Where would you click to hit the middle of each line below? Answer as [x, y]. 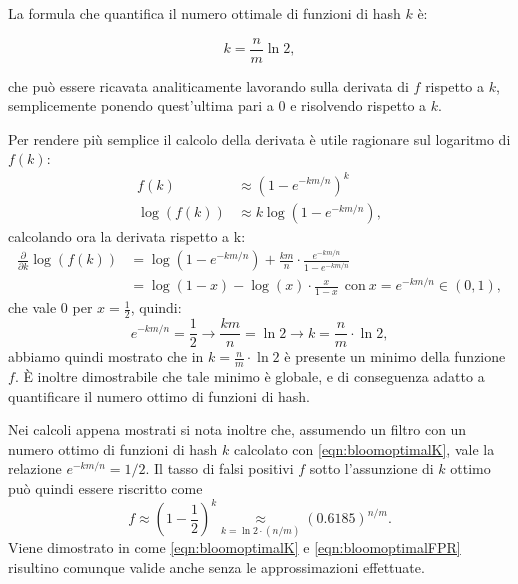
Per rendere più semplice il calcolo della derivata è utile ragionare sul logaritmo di [259, 138]
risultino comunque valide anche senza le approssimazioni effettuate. [216, 566]
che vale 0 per [50, 307]
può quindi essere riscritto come [105, 487]
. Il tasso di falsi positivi [219, 468]
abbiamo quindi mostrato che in [106, 356]
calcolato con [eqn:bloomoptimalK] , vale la [364, 448]
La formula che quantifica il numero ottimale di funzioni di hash [204, 13]
